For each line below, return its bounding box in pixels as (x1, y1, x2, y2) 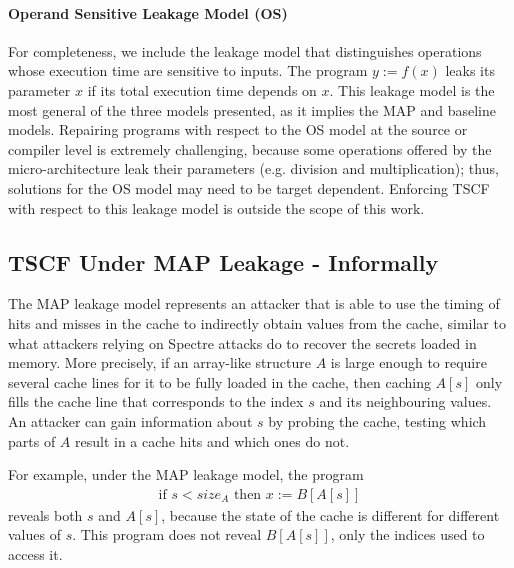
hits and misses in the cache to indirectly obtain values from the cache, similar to (8, 312, 506, 333)
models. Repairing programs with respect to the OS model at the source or (8, 119, 468, 140)
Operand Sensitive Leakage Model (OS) (8, 2, 288, 23)
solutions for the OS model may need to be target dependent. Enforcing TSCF (8, 177, 490, 198)
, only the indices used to (330, 524, 485, 545)
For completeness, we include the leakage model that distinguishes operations (8, 40, 482, 61)
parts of (8, 430, 56, 451)
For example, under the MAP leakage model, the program (8, 464, 364, 485)
